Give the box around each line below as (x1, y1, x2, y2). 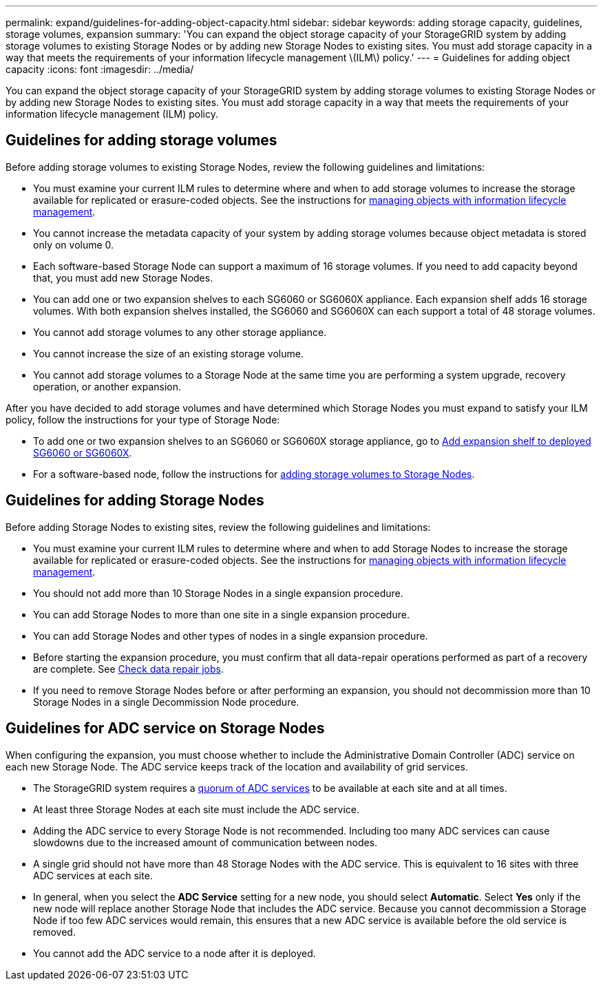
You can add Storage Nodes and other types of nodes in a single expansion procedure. (33, 629, 428, 642)
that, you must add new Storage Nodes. (33, 271, 213, 284)
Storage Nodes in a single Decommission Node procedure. (33, 695, 299, 708)
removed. (33, 925, 76, 938)
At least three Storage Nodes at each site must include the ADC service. (33, 803, 360, 815)
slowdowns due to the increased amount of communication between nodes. (33, 836, 378, 848)
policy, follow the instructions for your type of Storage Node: (6, 413, 280, 426)
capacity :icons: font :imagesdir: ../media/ (6, 63, 194, 75)
